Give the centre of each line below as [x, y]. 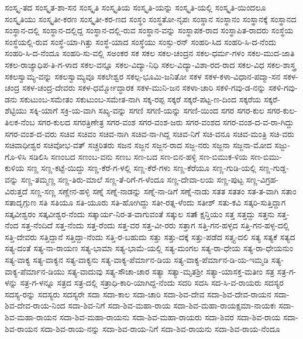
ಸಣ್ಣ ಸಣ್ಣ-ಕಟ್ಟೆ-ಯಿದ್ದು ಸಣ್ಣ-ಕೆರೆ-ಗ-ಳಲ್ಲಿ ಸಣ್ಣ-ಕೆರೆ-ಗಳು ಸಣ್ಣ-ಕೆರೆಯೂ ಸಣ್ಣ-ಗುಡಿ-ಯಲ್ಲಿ [142, 168]
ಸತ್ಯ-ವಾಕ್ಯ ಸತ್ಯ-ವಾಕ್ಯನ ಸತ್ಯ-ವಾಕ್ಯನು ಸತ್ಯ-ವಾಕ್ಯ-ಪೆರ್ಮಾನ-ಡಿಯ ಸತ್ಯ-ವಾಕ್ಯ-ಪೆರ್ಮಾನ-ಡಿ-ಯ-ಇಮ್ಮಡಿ [137, 260]
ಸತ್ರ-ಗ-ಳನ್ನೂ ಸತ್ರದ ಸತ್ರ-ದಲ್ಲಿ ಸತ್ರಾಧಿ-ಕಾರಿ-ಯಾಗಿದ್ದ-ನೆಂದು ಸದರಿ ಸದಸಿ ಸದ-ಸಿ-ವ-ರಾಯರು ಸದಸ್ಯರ [152, 282]
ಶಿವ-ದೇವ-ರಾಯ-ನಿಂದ [35, 305]
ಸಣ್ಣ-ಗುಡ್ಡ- [274, 168]
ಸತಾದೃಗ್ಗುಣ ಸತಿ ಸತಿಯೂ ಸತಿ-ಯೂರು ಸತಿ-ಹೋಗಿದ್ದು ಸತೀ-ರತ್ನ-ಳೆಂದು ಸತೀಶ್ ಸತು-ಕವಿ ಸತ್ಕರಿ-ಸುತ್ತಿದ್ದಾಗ [145, 202]
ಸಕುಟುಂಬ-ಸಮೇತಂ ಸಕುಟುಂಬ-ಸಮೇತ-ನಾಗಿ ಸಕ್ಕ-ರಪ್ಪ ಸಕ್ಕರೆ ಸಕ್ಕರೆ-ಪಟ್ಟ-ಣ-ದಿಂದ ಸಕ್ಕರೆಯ [140, 99]
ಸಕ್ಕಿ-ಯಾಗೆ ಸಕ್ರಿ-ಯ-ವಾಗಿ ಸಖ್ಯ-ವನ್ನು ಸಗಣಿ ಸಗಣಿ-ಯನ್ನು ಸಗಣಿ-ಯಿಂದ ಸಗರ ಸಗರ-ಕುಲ [147, 110]
